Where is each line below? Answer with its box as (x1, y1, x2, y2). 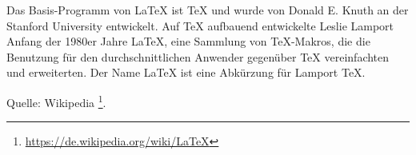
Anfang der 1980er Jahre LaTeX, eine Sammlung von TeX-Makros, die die (6, 33, 370, 50)
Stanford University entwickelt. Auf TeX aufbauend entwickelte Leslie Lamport (6, 17, 394, 34)
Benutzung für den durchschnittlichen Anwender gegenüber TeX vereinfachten (6, 48, 390, 65)
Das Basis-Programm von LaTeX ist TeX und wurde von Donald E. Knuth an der (6, 2, 409, 18)
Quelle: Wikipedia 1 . (6, 91, 106, 110)
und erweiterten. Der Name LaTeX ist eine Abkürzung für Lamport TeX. (6, 64, 366, 81)
